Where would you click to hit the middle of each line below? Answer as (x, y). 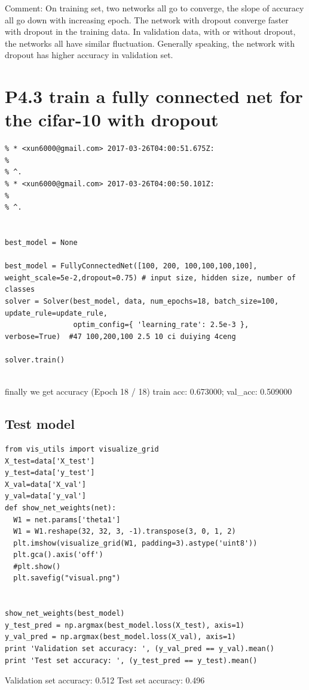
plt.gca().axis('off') (58, 555)
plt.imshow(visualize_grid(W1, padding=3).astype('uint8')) (135, 543)
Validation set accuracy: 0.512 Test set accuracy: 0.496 (105, 680)
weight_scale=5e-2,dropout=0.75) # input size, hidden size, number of (150, 278)
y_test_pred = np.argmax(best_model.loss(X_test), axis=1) (125, 625)
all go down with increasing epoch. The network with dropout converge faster (147, 19)
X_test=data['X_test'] (50, 461)
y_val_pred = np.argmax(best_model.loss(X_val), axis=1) (120, 637)
